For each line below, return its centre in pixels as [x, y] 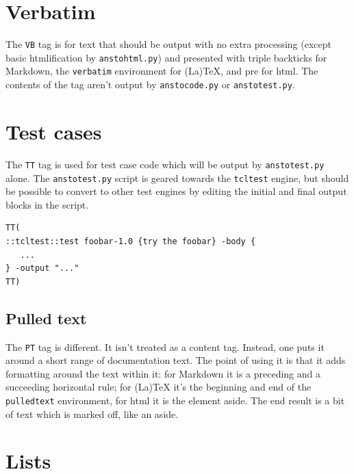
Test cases [54, 131]
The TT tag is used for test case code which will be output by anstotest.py [165, 164]
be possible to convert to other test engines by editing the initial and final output [176, 191]
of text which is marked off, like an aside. [92, 413]
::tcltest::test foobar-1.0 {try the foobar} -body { [131, 241]
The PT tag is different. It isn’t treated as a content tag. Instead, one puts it [165, 346]
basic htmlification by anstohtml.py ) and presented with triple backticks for [166, 57]
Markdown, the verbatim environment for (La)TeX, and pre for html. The [162, 71]
